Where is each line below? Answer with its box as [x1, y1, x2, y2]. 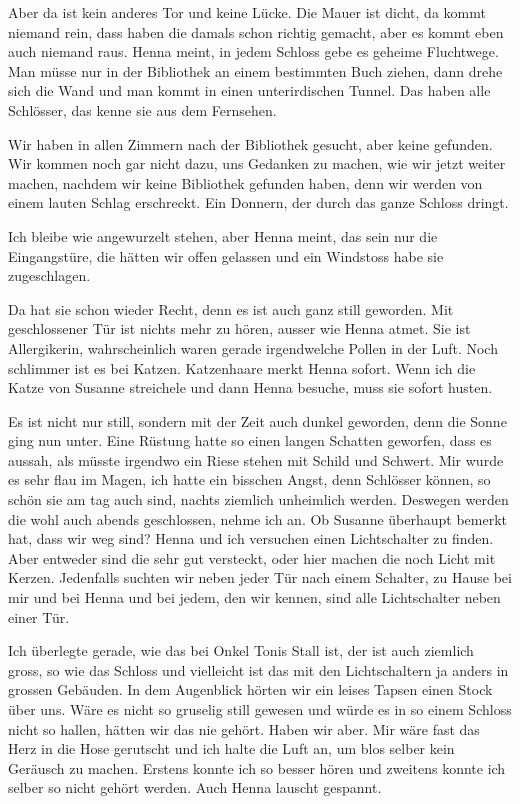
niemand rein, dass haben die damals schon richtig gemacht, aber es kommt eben [8, 21, 504, 42]
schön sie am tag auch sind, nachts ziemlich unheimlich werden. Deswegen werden [8, 489, 509, 510]
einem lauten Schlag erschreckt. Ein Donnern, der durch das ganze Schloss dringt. [8, 192, 509, 213]
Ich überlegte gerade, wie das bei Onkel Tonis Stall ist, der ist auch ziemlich [8, 640, 474, 661]
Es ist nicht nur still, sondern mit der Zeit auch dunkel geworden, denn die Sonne [8, 410, 507, 431]
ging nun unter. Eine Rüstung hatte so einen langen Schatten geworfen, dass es [8, 430, 492, 451]
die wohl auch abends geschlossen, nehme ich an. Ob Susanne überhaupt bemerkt [8, 508, 508, 529]
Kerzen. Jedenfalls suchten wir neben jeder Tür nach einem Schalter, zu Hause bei [8, 567, 512, 588]
